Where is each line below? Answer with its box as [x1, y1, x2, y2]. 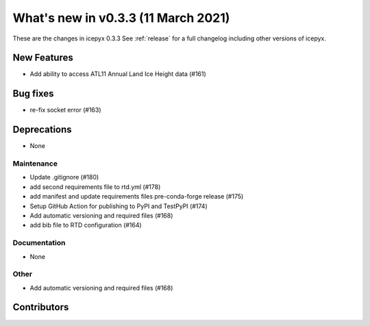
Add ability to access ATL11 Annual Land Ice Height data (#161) [29, 70, 207, 78]
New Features [12, 52, 73, 64]
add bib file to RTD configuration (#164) [29, 221, 142, 229]
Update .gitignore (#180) [29, 173, 99, 181]
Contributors [12, 301, 69, 313]
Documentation [12, 238, 66, 248]
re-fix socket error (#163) [29, 106, 102, 114]
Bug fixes [12, 88, 54, 99]
